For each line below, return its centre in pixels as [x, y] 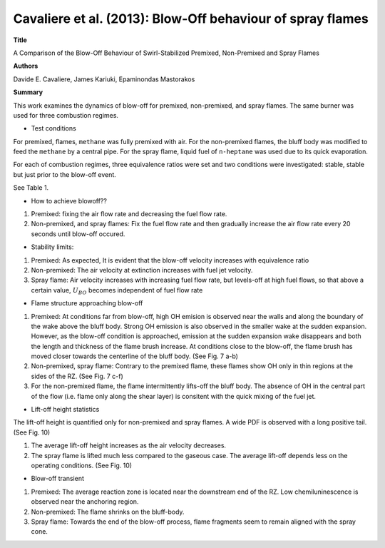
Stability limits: [52, 247]
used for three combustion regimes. [66, 115]
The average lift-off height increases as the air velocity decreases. [129, 445]
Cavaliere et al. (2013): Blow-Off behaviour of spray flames [191, 19]
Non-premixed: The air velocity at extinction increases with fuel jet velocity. [142, 270]
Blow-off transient [58, 479]
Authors [26, 66]
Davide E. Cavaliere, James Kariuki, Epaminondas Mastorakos [104, 79]
